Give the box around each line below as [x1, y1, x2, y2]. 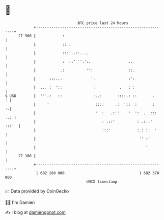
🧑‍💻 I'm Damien [5, 199, 35, 205]
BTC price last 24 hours [78, 21, 129, 25]
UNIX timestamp [86, 179, 118, 184]
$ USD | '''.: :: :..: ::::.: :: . [5, 93, 155, 98]
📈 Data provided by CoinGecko [5, 188, 69, 194]
